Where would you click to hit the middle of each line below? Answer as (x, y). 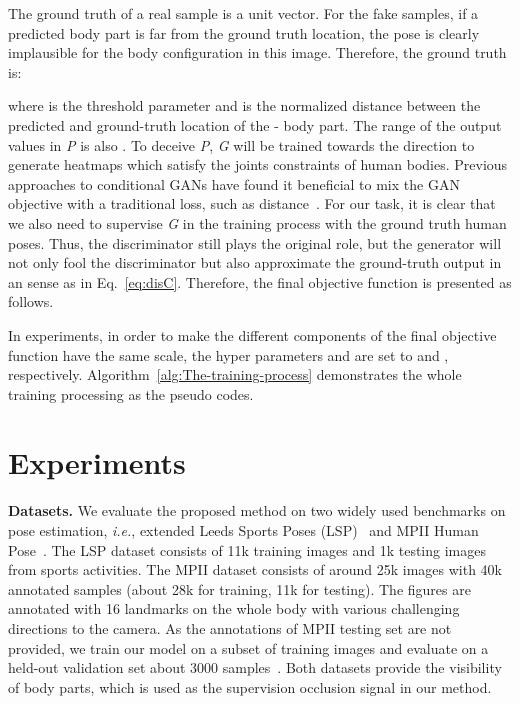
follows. (31, 301)
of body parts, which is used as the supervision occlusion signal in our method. (250, 686)
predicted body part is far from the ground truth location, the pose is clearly (244, 32)
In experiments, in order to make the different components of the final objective (252, 334)
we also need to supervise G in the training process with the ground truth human (257, 222)
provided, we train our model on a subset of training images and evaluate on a (248, 647)
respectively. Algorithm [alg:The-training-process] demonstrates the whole (235, 374)
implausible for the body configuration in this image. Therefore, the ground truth (257, 52)
